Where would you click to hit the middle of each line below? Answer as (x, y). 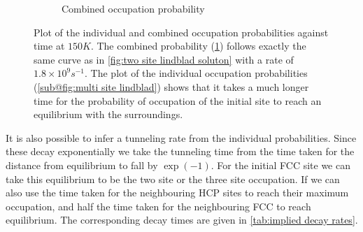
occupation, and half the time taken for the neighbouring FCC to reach (158, 206)
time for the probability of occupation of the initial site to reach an (178, 100)
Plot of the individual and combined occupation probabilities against (181, 32)
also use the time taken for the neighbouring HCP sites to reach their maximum (177, 193)
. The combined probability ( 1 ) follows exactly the (198, 46)
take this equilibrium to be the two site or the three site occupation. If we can (173, 179)
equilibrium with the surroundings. (108, 114)
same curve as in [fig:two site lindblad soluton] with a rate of (164, 59)
